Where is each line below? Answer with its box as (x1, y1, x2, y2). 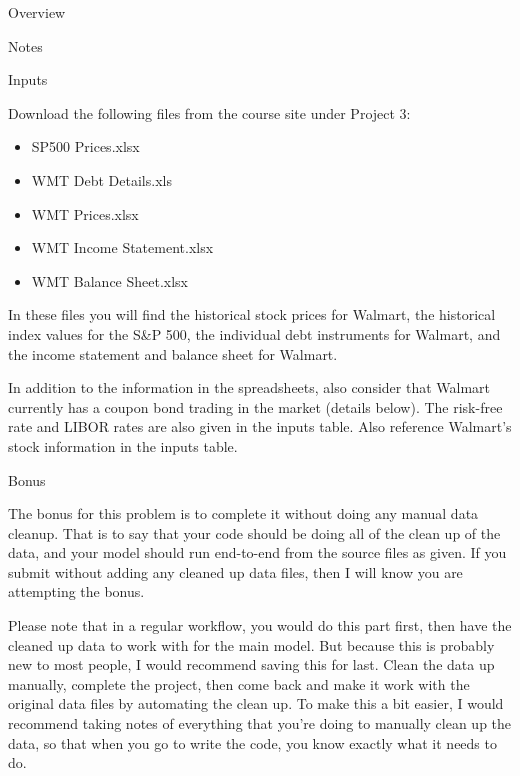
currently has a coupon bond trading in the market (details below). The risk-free (8, 396, 503, 417)
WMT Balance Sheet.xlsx (31, 270, 189, 291)
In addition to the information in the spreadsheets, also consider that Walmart (8, 377, 491, 398)
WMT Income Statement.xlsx (31, 237, 214, 258)
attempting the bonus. (8, 581, 145, 602)
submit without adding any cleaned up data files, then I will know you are (8, 561, 463, 582)
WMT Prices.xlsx (31, 203, 139, 224)
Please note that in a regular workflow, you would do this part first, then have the (8, 615, 512, 636)
